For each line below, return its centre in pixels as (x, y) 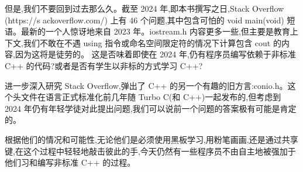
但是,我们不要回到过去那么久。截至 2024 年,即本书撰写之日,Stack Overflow (144, 8)
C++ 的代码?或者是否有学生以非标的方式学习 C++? (104, 65)
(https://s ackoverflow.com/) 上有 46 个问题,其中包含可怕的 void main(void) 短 (150, 20)
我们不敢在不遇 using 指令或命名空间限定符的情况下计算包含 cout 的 (152, 42)
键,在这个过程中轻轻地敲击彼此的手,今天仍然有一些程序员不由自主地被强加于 (150, 151)
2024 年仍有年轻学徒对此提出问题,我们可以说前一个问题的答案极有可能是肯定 (151, 108)
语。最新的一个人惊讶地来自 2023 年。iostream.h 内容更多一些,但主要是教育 (147, 31)
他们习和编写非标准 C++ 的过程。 (70, 162)
